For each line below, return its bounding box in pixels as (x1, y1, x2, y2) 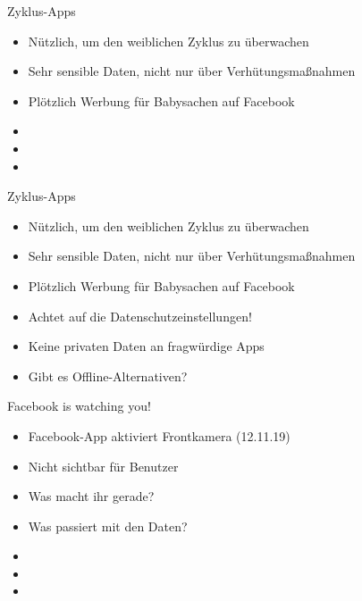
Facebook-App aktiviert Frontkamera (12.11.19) (28, 426, 290, 445)
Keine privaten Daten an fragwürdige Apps (28, 337, 265, 355)
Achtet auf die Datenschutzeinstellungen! (28, 306, 252, 325)
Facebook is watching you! (7, 396, 151, 415)
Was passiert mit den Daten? (28, 516, 188, 535)
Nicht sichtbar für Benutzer (28, 456, 179, 475)
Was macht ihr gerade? (28, 487, 155, 505)
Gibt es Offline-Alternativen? (28, 366, 188, 385)
